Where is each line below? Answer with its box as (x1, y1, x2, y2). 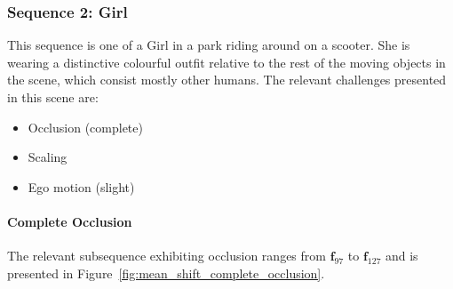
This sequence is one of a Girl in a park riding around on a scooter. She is (7, 36, 410, 54)
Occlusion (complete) (28, 117, 143, 136)
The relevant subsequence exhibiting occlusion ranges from (7, 246, 326, 265)
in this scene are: (7, 88, 99, 106)
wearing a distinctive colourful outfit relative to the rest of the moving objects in (7, 52, 446, 71)
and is (385, 246, 418, 265)
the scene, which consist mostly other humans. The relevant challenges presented (7, 70, 447, 89)
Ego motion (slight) (28, 177, 135, 196)
